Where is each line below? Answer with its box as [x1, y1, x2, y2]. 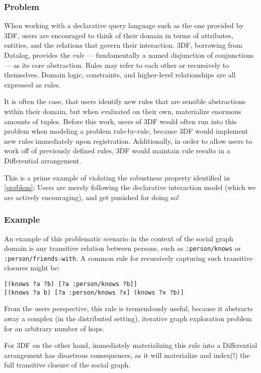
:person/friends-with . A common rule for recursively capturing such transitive [4, 252, 253, 263]
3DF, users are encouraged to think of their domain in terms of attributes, [4, 30, 233, 40]
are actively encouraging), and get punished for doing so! [4, 192, 179, 202]
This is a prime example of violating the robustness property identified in [4, 172, 230, 182]
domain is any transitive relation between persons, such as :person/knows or [4, 243, 241, 253]
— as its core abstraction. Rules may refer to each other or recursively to [4, 59, 229, 70]
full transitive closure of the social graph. [4, 359, 131, 370]
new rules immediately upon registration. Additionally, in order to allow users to [4, 135, 252, 146]
